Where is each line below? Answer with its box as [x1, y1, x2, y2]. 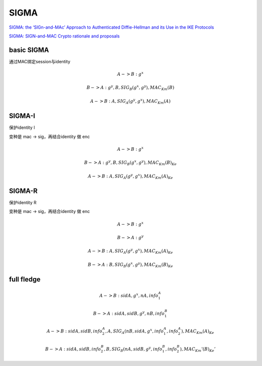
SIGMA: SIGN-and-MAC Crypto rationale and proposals [9, 33, 120, 39]
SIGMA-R [9, 187, 38, 195]
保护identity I [9, 124, 35, 131]
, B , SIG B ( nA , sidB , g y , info [103, 345, 163, 353]
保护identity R [9, 200, 37, 206]
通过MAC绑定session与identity [9, 58, 70, 64]
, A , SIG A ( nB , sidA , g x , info [105, 328, 164, 335]
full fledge [9, 275, 41, 284]
